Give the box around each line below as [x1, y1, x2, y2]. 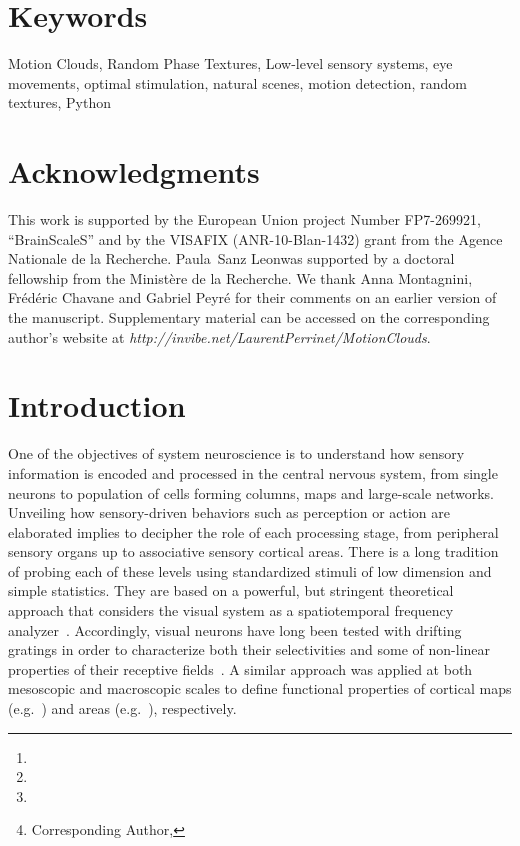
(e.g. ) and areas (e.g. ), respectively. [8, 698, 237, 719]
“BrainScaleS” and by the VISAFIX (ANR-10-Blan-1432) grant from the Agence [8, 228, 503, 249]
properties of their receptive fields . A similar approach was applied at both [8, 658, 473, 679]
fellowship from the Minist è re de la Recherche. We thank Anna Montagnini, [8, 267, 473, 288]
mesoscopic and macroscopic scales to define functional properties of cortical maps [8, 678, 512, 699]
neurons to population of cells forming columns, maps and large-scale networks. [8, 482, 494, 503]
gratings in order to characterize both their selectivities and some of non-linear [8, 639, 491, 660]
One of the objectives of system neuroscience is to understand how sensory [8, 443, 465, 464]
